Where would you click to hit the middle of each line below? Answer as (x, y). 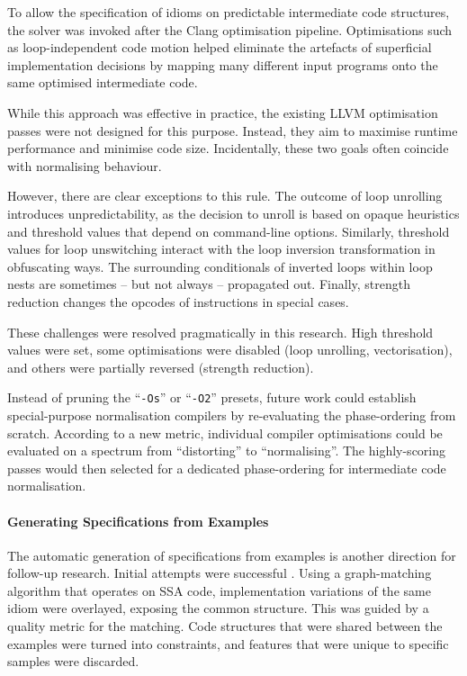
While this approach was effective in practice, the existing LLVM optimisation (223, 112)
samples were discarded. (73, 661)
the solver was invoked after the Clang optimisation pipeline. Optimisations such (230, 29)
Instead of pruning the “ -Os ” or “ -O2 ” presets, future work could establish (212, 397)
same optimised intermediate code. (103, 82)
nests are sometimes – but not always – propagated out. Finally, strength (209, 284)
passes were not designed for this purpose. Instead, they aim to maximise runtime (233, 130)
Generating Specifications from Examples (138, 521)
